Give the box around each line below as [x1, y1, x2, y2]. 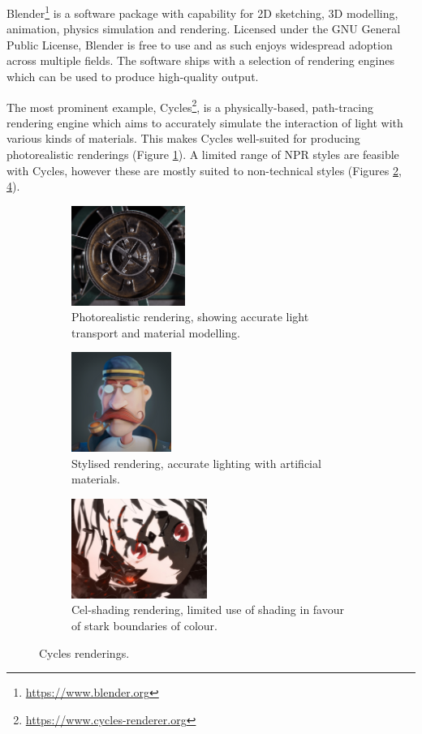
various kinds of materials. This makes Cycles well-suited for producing [6, 130, 360, 147]
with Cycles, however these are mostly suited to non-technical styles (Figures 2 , [6, 161, 402, 178]
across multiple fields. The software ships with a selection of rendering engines [6, 52, 394, 69]
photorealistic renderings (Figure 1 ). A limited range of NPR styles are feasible [6, 146, 399, 163]
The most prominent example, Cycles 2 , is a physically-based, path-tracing [6, 96, 373, 115]
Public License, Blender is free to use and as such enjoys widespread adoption [6, 36, 393, 53]
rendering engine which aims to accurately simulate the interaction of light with [6, 114, 403, 131]
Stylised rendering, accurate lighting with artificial [71, 454, 321, 471]
